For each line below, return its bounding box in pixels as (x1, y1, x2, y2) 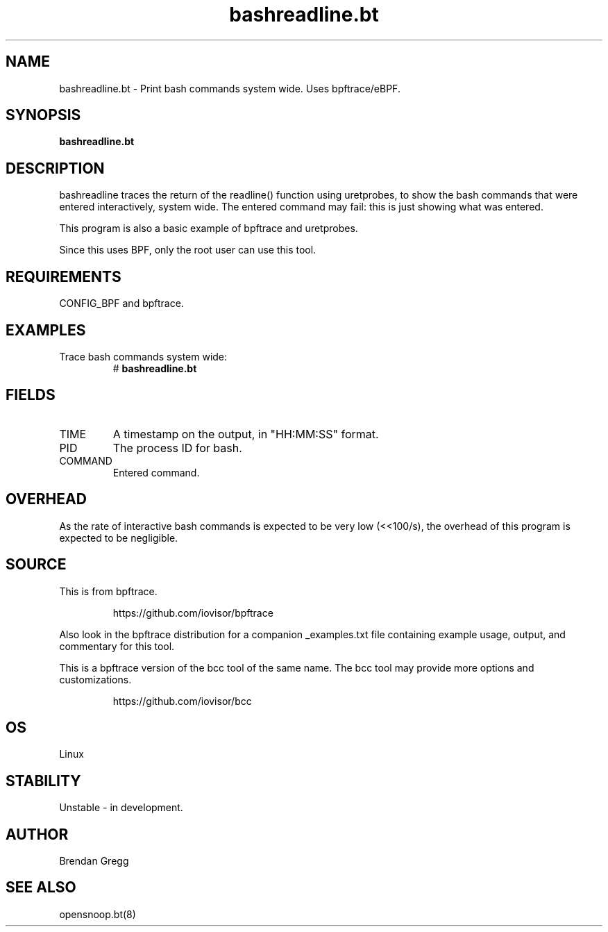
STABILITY (6, 772, 81, 790)
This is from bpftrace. (59, 585, 158, 597)
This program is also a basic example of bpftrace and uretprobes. (59, 222, 358, 235)
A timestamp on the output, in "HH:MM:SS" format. (112, 426, 379, 441)
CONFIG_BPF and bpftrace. (59, 297, 184, 310)
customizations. (59, 673, 132, 685)
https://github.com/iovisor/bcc (112, 694, 252, 707)
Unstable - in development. (59, 801, 183, 814)
